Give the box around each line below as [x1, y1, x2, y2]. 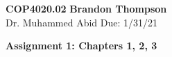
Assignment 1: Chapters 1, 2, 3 [6, 38, 157, 53]
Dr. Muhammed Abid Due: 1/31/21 [6, 15, 158, 29]
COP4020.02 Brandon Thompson [6, 1, 167, 15]
